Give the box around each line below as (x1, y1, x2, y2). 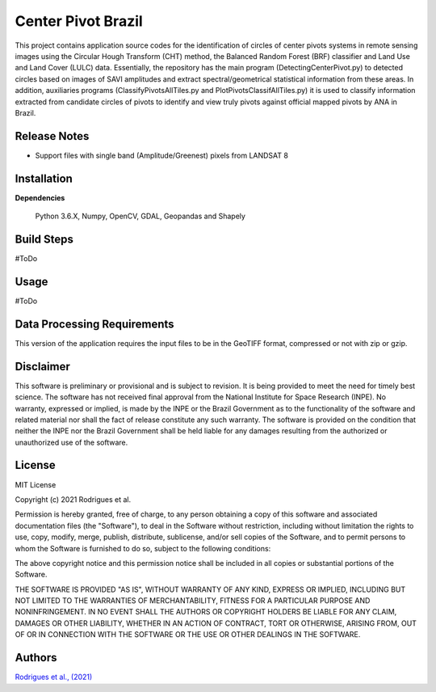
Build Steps (15, 232, 74, 246)
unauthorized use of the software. (15, 437, 128, 447)
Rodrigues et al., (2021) (15, 672, 93, 682)
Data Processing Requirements (15, 317, 174, 331)
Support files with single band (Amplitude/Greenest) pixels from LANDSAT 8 (35, 150, 288, 160)
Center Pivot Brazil (15, 12, 143, 30)
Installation (15, 171, 73, 185)
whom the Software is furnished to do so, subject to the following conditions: (15, 543, 271, 553)
